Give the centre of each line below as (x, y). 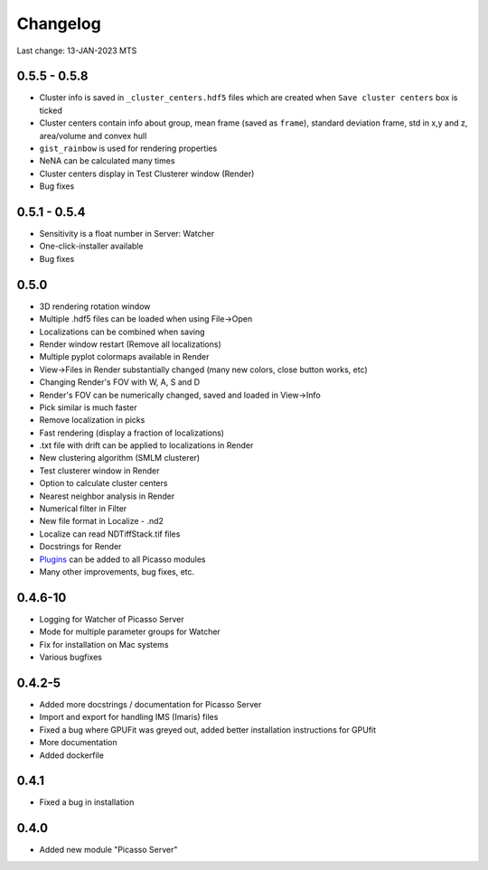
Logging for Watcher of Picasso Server (112, 619)
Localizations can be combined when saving (122, 332)
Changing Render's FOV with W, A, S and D (120, 382)
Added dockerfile (71, 755)
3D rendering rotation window (95, 306)
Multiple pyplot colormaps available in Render (124, 357)
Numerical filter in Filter (83, 509)
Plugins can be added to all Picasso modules (122, 559)
